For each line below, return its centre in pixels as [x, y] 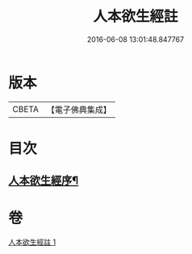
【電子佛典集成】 [79, 110]
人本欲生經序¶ [44, 181]
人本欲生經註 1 [32, 242]
